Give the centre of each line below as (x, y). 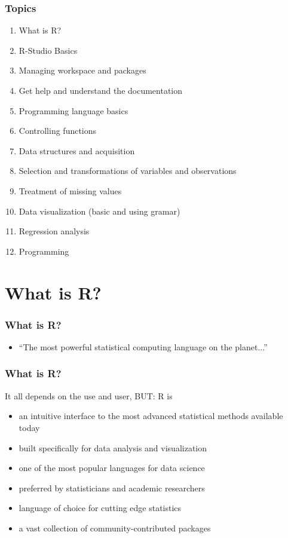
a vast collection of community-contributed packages (115, 528)
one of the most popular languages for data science (112, 468)
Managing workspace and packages (82, 70)
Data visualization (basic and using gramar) (99, 211)
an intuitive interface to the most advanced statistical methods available (151, 416)
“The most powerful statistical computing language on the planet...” (143, 346)
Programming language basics (73, 110)
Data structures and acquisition (77, 150)
